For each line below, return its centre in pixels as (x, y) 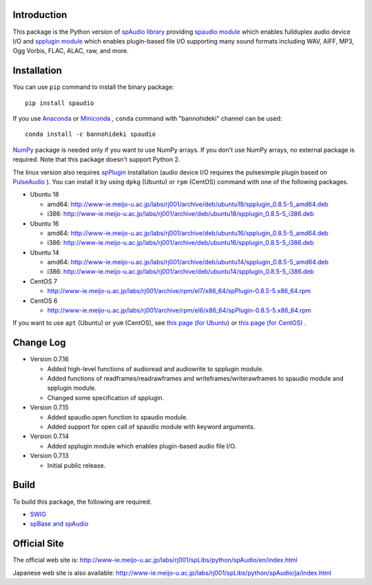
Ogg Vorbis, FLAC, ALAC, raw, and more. (71, 51)
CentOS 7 (44, 281)
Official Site (39, 544)
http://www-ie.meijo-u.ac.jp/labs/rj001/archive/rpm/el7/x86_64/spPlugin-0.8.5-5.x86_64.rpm (179, 291)
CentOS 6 (44, 301)
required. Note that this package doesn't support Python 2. (96, 159)
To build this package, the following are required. (82, 502)
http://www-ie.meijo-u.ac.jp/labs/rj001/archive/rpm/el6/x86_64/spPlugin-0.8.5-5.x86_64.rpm (179, 310)
